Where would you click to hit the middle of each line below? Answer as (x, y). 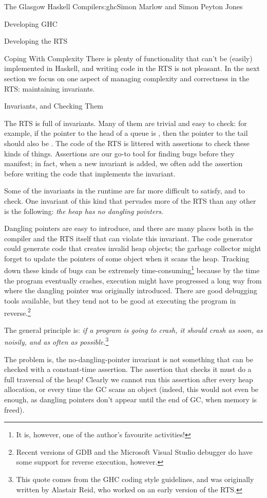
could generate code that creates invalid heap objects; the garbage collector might (133, 248)
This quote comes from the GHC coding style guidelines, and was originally (135, 479)
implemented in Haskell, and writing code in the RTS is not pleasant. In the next (132, 68)
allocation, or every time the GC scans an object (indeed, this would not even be (131, 389)
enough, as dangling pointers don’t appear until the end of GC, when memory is (131, 399)
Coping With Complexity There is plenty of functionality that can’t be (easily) (128, 58)
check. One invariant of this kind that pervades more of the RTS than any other (130, 200)
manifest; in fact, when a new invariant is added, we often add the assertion (123, 163)
